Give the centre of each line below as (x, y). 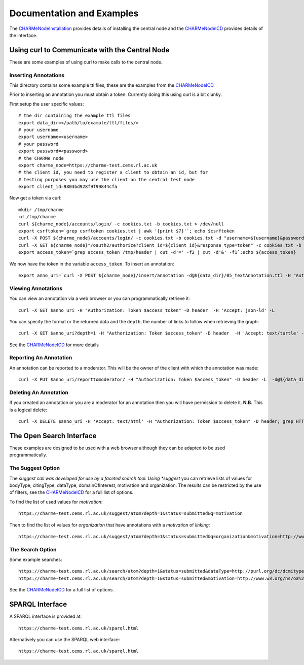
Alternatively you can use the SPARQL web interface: (65, 639)
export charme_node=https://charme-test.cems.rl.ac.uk (88, 165)
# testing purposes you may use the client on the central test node (107, 179)
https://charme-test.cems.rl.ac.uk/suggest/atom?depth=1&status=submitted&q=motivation (131, 513)
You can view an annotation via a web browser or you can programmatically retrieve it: (100, 298)
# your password (39, 144)
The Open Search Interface (53, 436)
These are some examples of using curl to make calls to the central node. (86, 62)
